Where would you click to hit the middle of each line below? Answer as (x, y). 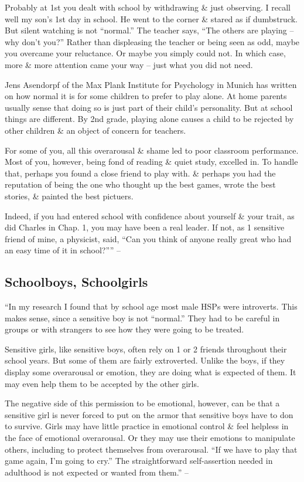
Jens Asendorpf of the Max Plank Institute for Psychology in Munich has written (151, 84)
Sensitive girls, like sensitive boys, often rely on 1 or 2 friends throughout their (146, 349)
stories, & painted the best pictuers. (69, 196)
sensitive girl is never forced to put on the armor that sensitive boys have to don (149, 414)
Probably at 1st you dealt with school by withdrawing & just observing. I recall (148, 7)
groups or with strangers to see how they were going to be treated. (124, 329)
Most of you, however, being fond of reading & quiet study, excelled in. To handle (151, 162)
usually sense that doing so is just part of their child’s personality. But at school (149, 107)
